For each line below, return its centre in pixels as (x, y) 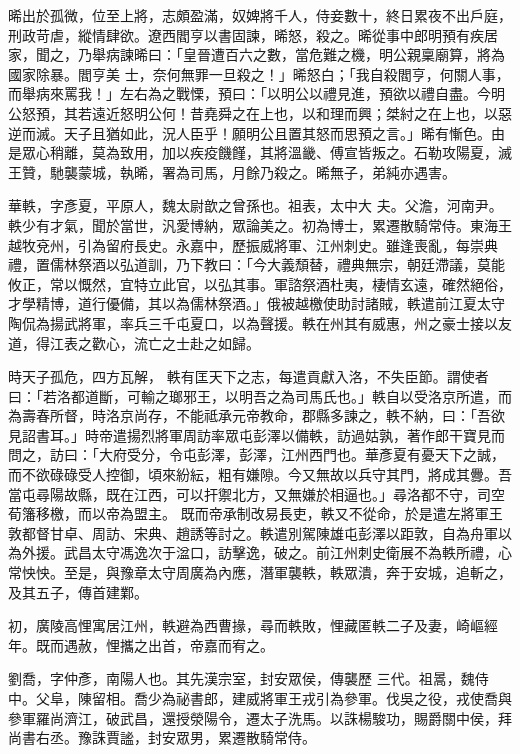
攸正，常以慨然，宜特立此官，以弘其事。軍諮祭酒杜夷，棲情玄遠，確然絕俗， (260, 283)
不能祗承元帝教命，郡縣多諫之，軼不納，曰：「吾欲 (340, 415)
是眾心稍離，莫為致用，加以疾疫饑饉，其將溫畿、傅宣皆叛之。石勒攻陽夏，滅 (260, 152)
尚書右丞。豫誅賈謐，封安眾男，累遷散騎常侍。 (162, 737)
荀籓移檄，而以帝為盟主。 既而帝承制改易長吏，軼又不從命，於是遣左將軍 (248, 513)
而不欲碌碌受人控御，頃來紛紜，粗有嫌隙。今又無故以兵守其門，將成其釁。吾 (260, 474)
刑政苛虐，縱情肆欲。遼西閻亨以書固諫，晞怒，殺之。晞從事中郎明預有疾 (246, 34)
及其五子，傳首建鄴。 (78, 591)
